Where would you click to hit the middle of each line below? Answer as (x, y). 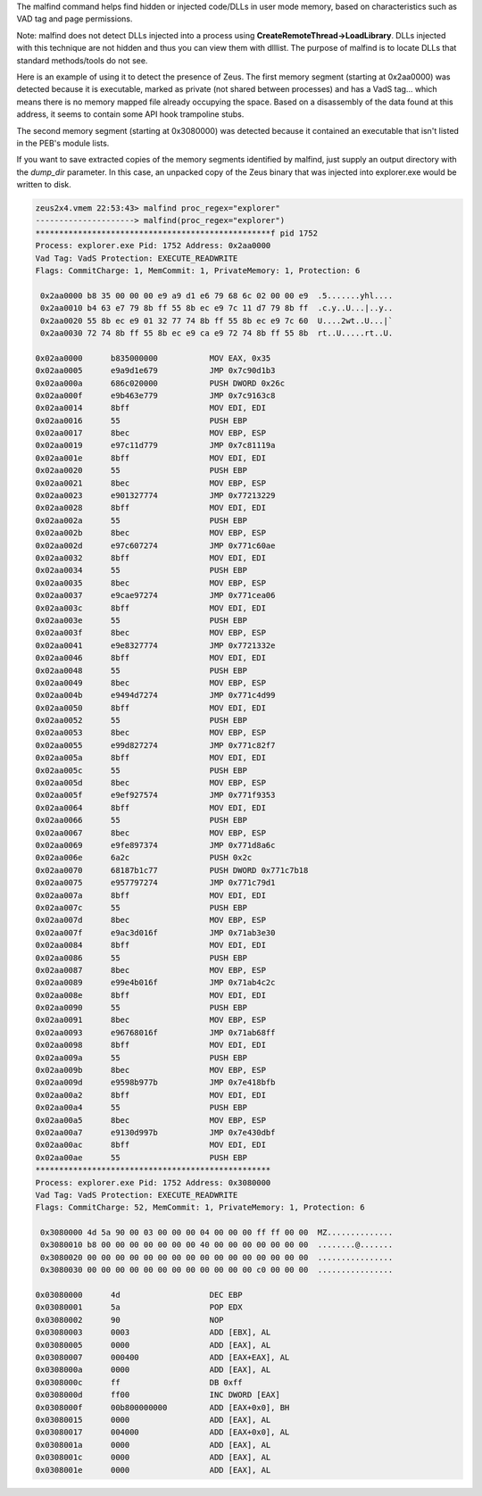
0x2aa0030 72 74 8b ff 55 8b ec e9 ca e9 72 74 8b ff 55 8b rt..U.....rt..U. (217, 333)
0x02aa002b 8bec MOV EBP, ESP (151, 533)
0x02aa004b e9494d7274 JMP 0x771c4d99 (155, 695)
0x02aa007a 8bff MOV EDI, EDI (151, 895)
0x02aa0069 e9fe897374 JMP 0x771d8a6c (155, 845)
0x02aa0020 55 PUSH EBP (141, 470)
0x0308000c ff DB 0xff (139, 1382)
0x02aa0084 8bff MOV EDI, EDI (151, 945)
